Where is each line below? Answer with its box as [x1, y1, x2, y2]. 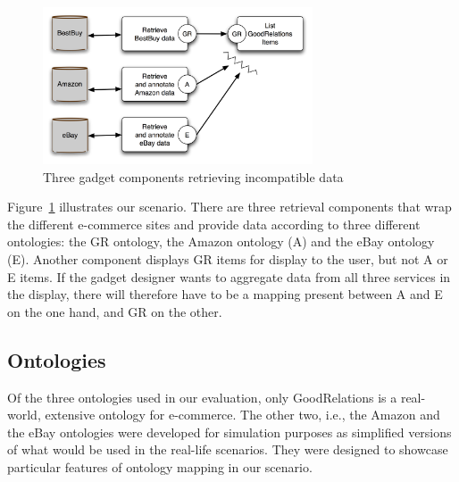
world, [7, 405, 41, 424]
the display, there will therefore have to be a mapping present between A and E [7, 285, 443, 303]
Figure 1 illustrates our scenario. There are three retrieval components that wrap [7, 197, 452, 216]
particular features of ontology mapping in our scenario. [7, 457, 313, 476]
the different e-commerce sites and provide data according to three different [7, 214, 421, 233]
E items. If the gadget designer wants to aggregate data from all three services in [7, 267, 451, 286]
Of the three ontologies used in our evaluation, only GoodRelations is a [7, 387, 397, 406]
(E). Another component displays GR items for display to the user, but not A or [7, 249, 448, 268]
